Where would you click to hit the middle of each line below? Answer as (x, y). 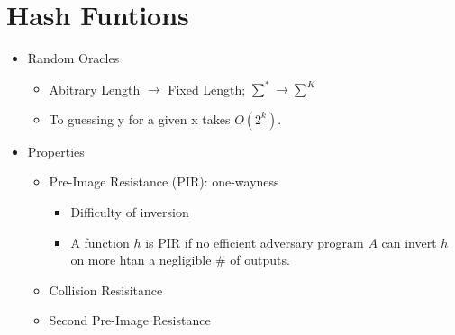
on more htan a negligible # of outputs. (180, 260)
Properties (56, 151)
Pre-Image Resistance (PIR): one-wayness (164, 181)
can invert (409, 242)
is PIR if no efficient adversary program (255, 242)
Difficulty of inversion (130, 212)
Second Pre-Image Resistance (130, 320)
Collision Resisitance (106, 290)
